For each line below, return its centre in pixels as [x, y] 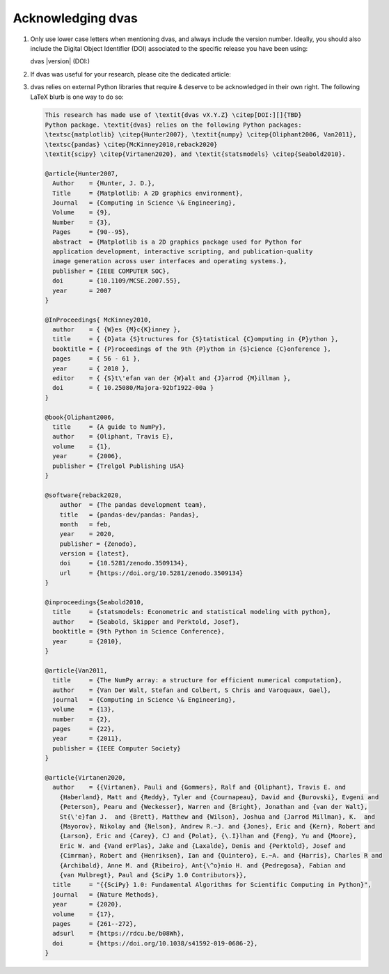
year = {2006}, [87, 456]
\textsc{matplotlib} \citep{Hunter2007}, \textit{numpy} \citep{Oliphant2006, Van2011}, [201, 135]
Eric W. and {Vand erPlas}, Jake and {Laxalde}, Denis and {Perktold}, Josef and [203, 846]
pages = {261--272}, [95, 924]
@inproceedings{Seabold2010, [95, 603]
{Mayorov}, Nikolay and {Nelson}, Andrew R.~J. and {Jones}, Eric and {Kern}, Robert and [217, 826]
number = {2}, [82, 719]
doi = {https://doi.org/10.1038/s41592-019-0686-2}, [155, 943]
